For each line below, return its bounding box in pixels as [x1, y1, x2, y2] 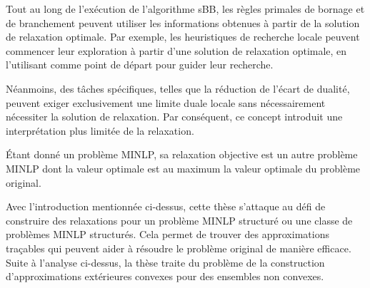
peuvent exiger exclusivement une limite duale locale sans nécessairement [6, 95, 326, 110]
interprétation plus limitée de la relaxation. [6, 123, 194, 138]
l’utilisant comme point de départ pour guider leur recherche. [6, 57, 274, 72]
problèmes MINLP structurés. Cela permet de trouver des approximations [6, 227, 329, 242]
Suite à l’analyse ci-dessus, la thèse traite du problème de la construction [6, 254, 325, 269]
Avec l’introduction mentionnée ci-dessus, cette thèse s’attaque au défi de [6, 199, 326, 214]
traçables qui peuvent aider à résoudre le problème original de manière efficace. [6, 240, 351, 255]
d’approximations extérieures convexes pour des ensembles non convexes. [6, 269, 324, 284]
